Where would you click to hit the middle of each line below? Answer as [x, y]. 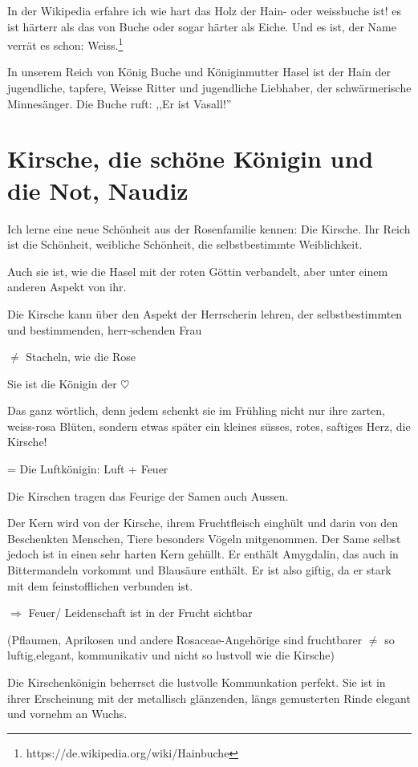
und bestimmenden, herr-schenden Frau [105, 329]
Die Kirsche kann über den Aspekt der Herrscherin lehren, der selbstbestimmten [205, 313]
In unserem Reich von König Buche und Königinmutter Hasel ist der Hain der [199, 72]
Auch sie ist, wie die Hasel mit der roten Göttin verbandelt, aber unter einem [198, 271]
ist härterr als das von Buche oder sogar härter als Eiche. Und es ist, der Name [202, 26]
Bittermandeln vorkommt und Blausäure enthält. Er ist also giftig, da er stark [199, 570]
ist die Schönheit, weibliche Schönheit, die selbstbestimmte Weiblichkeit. [185, 244]
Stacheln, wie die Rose [81, 357]
